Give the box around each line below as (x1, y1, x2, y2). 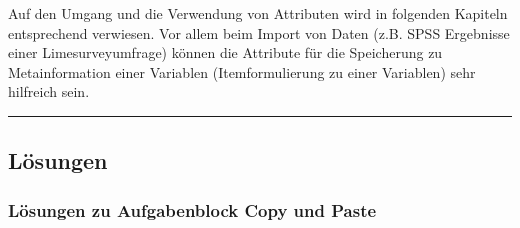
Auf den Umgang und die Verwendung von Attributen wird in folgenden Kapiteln (8, 3, 508, 23)
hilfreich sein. (8, 81, 90, 102)
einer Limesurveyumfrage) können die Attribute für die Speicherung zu (8, 42, 443, 63)
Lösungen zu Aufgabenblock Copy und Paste (8, 197, 377, 222)
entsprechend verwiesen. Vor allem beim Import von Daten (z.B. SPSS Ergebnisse (8, 22, 510, 43)
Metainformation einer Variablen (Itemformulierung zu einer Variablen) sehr (8, 61, 476, 82)
